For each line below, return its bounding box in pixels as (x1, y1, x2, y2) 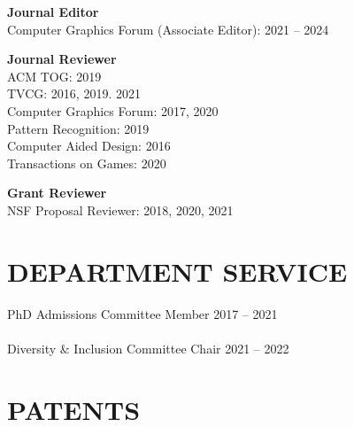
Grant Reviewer (7, 183, 107, 202)
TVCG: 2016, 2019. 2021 (7, 84, 141, 103)
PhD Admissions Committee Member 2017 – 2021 (7, 304, 278, 322)
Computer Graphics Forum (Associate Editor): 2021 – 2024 (7, 19, 329, 38)
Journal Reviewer (7, 50, 117, 68)
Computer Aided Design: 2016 (7, 136, 171, 155)
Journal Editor (7, 3, 99, 20)
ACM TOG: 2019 (7, 66, 102, 85)
